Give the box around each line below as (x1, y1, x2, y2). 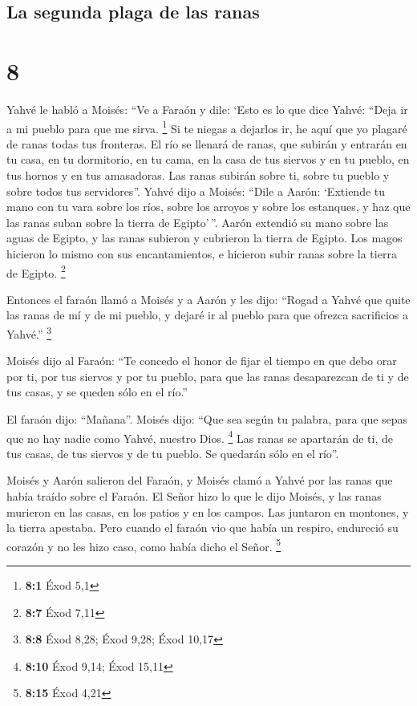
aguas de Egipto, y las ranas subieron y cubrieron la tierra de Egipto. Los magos (6, 229, 403, 246)
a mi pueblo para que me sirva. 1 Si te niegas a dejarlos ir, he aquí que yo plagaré (6, 117, 407, 136)
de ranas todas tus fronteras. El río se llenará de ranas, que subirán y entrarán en (6, 135, 407, 152)
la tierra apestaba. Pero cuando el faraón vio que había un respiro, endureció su (6, 519, 399, 536)
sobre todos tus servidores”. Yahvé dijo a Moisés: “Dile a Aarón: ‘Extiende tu (6, 182, 386, 199)
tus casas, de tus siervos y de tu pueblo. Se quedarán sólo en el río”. (6, 444, 339, 461)
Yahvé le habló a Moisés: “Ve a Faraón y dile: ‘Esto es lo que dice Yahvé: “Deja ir (6, 100, 408, 117)
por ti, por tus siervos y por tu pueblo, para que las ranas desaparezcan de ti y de (6, 367, 409, 384)
